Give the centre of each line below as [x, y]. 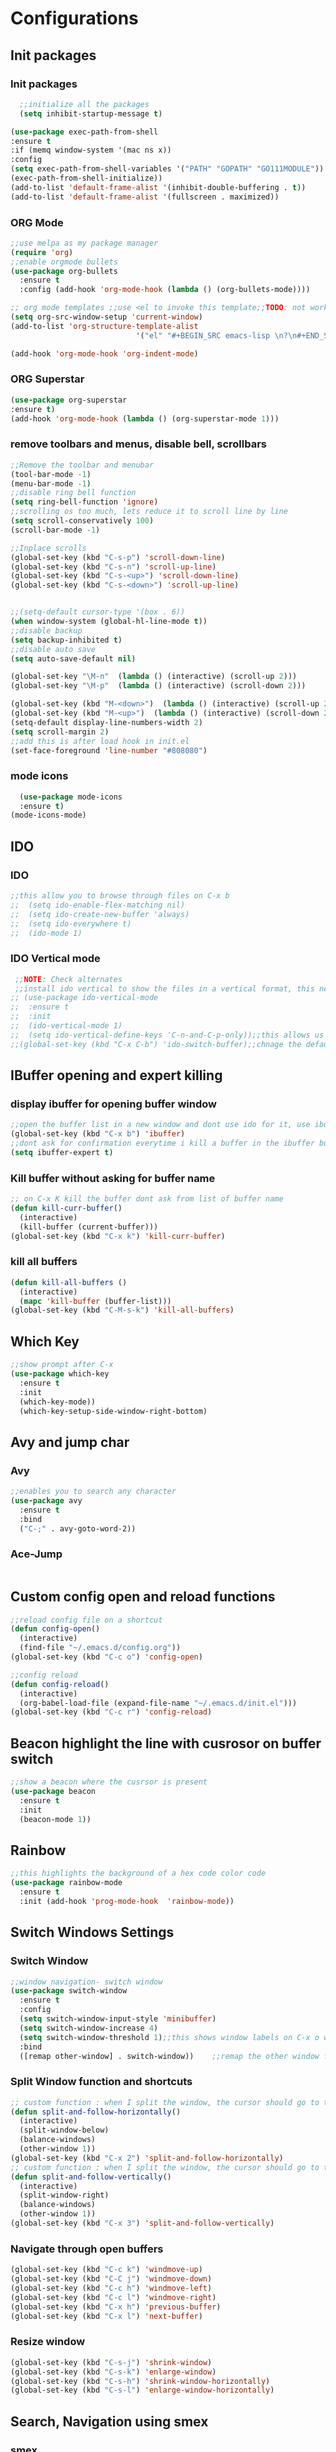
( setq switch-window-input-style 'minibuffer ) [118, 2019]
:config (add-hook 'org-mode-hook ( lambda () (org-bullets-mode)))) [165, 290]
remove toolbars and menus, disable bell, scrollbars [138, 444]
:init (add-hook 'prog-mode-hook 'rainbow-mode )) [127, 1901]
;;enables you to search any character [93, 1492]
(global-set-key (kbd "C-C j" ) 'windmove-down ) [111, 2279]
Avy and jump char [70, 1442]
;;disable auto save [53, 649]
